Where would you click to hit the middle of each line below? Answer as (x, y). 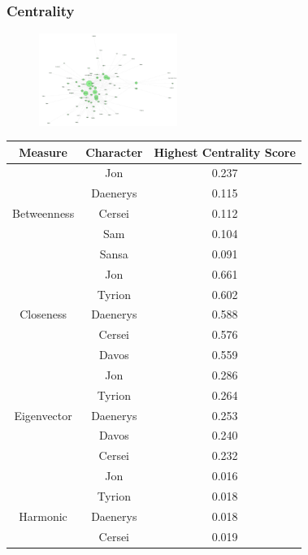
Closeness (43, 314)
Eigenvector (43, 415)
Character (114, 152)
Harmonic (43, 516)
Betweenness (43, 213)
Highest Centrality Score (225, 152)
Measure (43, 152)
